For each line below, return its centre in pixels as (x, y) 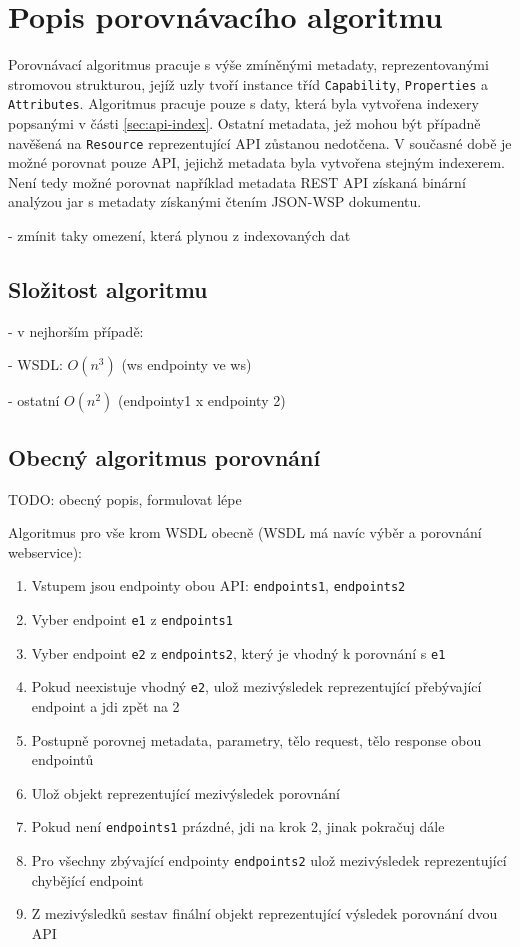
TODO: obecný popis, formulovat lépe (125, 498)
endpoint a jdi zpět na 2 (105, 706)
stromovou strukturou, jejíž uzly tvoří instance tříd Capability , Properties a (248, 83)
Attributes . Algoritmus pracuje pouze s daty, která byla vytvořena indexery (243, 103)
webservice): (45, 551)
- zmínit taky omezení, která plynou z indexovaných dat (179, 235)
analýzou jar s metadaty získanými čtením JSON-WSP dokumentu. (215, 201)
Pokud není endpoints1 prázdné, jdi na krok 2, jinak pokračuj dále (238, 826)
